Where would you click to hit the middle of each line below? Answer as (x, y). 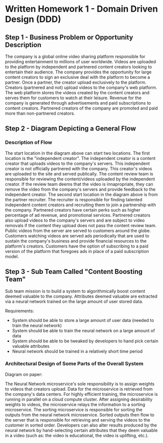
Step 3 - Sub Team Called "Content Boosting (74, 272)
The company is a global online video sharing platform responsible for (75, 56)
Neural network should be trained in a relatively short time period (77, 351)
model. (12, 256)
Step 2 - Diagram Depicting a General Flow (71, 129)
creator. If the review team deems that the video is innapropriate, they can (79, 184)
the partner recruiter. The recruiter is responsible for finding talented (74, 199)
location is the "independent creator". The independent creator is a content (80, 158)
